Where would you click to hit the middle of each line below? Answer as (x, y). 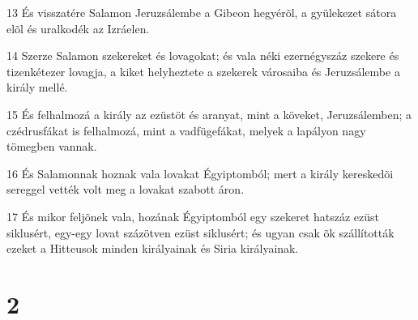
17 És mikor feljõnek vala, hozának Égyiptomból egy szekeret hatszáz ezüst (193, 216)
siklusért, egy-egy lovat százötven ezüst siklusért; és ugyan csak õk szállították (200, 232)
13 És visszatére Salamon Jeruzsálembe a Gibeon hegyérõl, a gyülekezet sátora (202, 12)
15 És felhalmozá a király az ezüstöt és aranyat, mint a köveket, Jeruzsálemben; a (209, 114)
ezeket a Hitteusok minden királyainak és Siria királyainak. (153, 248)
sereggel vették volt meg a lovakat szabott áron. (126, 189)
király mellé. (37, 87)
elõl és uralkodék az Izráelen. (78, 28)
